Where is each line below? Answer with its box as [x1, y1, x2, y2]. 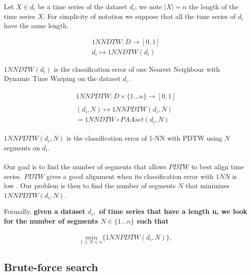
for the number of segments [4, 215, 98, 226]
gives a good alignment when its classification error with [47, 171, 214, 181]
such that [137, 215, 169, 226]
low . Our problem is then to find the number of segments [4, 180, 176, 191]
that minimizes [185, 180, 230, 191]
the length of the [188, 1, 239, 11]
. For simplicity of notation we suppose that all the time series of [43, 11, 236, 21]
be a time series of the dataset [37, 1, 127, 11]
